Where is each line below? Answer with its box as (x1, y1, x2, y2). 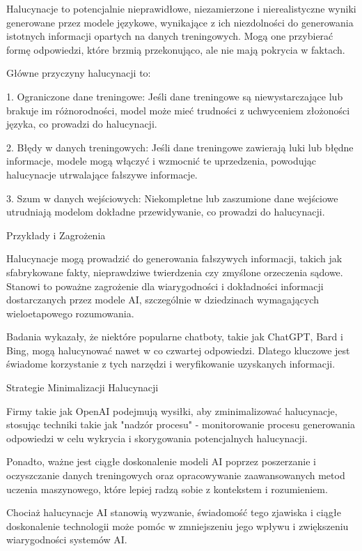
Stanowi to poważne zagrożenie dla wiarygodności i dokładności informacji (6, 278, 324, 293)
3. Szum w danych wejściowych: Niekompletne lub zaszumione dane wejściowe (6, 190, 338, 205)
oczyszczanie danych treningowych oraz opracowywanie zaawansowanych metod (6, 468, 345, 483)
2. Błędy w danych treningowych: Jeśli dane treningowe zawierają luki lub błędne (6, 139, 354, 154)
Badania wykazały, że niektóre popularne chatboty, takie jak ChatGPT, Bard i (6, 329, 343, 344)
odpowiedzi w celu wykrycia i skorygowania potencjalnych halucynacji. (6, 430, 308, 445)
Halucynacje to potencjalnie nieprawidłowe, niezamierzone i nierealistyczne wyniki (6, 1, 356, 15)
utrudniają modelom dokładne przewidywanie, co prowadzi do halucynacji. (6, 204, 325, 219)
